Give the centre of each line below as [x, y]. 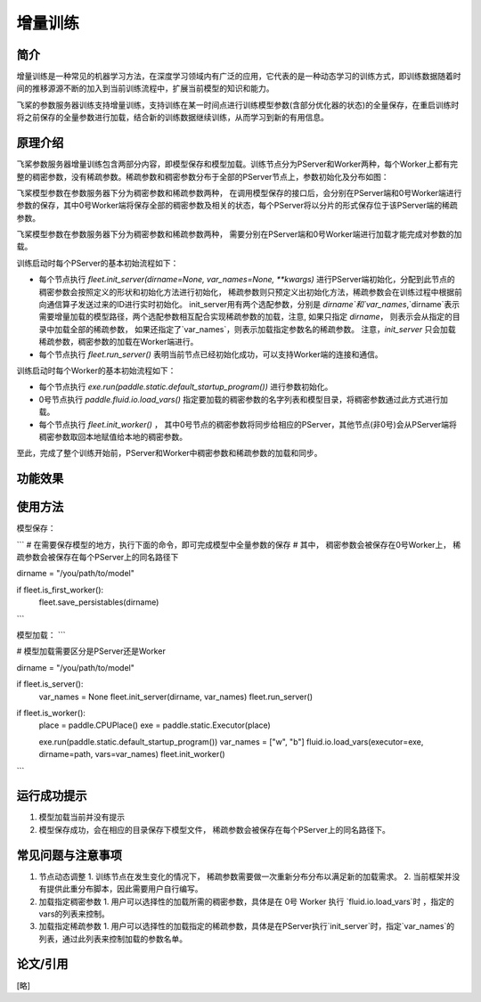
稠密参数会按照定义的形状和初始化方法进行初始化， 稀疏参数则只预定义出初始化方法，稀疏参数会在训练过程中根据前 [250, 292]
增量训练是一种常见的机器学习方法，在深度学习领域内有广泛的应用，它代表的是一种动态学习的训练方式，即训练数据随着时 [239, 77]
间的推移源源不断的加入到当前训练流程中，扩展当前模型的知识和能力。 [145, 88]
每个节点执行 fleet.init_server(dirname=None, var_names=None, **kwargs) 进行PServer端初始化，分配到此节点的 [247, 280]
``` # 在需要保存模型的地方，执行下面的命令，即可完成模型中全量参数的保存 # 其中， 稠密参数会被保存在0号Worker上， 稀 [239, 544]
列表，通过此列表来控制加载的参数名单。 [113, 939]
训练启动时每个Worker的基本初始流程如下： [96, 371]
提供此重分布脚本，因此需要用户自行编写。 [124, 889]
